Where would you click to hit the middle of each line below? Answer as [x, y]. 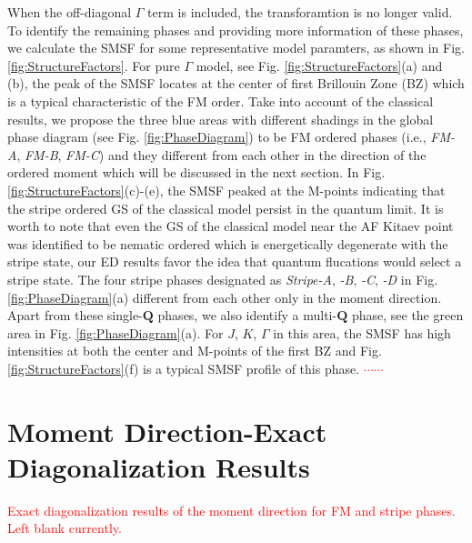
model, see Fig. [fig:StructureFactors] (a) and [319, 65]
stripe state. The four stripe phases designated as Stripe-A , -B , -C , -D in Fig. [223, 279]
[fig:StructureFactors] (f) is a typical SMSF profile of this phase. [184, 368]
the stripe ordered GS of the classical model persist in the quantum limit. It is [226, 208]
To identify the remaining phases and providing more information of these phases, [236, 30]
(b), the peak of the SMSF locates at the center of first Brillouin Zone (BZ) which [236, 83]
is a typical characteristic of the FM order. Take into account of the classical [221, 101]
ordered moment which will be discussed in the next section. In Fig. [196, 172]
